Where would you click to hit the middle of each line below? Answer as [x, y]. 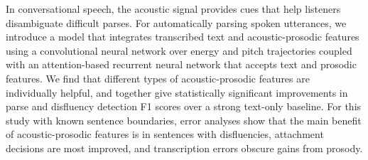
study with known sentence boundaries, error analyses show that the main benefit [184, 120]
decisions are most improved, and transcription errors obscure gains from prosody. [184, 148]
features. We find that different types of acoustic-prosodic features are [158, 78]
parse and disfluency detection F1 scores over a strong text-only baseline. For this [184, 106]
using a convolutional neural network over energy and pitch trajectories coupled [179, 50]
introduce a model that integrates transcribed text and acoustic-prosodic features [183, 37]
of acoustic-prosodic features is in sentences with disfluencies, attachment [165, 134]
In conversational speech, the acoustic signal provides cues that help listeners [173, 9]
